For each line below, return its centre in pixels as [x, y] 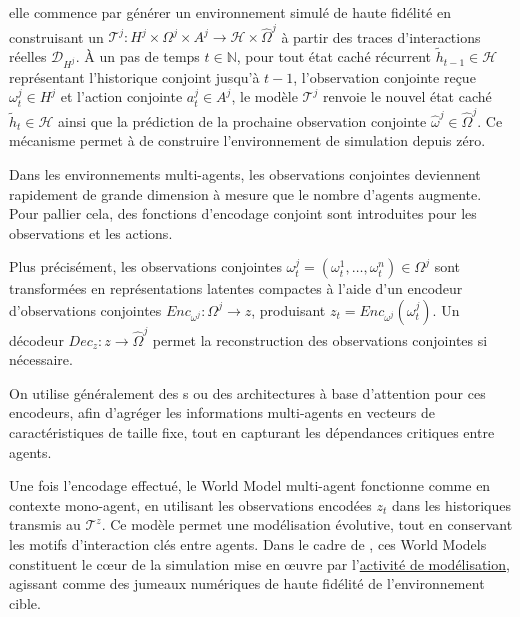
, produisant [288, 309]
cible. [25, 602]
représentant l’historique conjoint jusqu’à [134, 76]
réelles [28, 56]
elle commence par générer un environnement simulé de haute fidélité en [230, 12]
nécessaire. [41, 359]
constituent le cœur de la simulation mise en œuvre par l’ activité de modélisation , [259, 563]
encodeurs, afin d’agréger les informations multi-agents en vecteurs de [222, 412]
